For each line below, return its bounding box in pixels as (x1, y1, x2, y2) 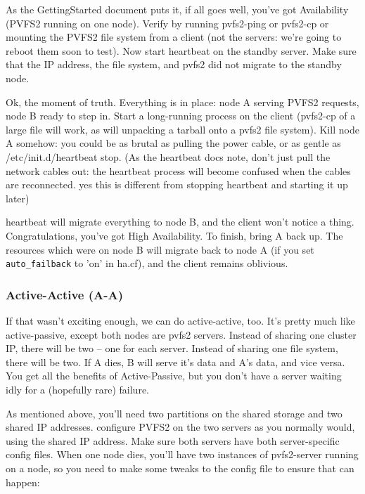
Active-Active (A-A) (6, 285, 124, 303)
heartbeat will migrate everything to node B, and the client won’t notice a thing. (6, 214, 354, 229)
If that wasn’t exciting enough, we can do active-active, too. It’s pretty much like (6, 313, 355, 327)
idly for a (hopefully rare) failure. (6, 382, 149, 396)
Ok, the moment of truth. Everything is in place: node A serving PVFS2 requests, (6, 94, 359, 109)
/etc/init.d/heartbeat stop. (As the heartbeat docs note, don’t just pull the (6, 149, 331, 164)
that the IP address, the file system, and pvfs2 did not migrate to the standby (6, 57, 342, 72)
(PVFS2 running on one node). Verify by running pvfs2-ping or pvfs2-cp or (6, 15, 329, 30)
